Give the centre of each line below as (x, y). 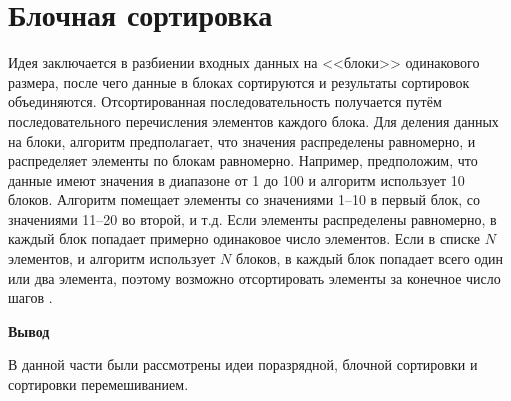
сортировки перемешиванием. (98, 384)
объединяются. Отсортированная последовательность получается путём (225, 101)
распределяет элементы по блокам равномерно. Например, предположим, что (243, 160)
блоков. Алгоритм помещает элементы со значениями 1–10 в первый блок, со (244, 199)
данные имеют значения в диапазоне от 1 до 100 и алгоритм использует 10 (236, 179)
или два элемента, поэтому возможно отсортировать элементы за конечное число (254, 277)
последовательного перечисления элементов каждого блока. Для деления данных (253, 120)
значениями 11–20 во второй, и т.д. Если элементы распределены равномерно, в (252, 218)
